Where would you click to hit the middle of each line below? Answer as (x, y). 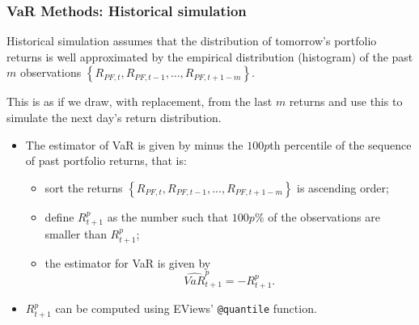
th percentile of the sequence (341, 144)
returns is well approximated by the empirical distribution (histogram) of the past (210, 56)
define (59, 216)
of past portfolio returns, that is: (106, 160)
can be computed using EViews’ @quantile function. (186, 308)
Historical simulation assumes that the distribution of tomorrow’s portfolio (192, 41)
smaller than (76, 234)
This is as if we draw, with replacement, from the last (140, 101)
